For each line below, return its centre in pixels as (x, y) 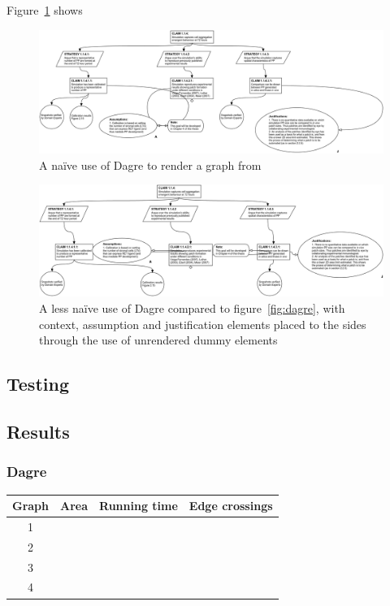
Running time (139, 506)
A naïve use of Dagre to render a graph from (150, 164)
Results (38, 431)
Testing (38, 384)
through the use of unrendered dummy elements (158, 340)
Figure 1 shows (45, 10)
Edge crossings (231, 506)
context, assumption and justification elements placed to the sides (203, 324)
